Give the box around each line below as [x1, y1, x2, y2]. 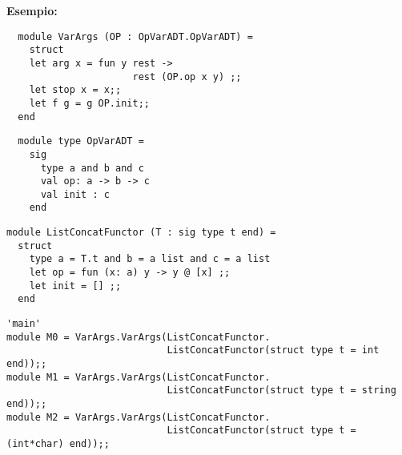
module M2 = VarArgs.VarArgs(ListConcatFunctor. [6, 411, 271, 423]
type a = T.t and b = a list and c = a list [29, 253, 271, 265]
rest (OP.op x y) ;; [132, 70, 242, 83]
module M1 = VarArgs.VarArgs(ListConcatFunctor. [6, 371, 271, 383]
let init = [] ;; [29, 280, 122, 292]
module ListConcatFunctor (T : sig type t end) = [6, 227, 276, 239]
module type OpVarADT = [18, 135, 144, 147]
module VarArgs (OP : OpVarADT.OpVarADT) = [18, 30, 253, 42]
